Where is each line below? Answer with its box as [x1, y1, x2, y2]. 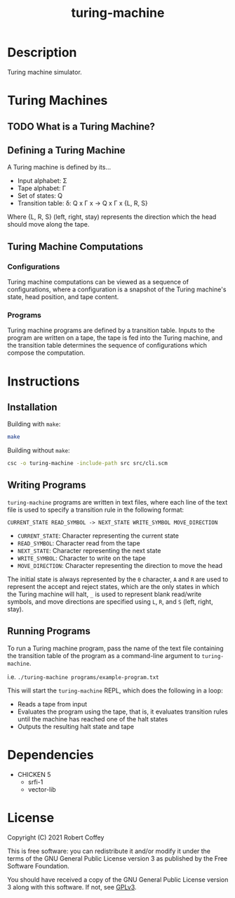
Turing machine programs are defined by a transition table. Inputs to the [7, 326, 215, 335]
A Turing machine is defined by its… [7, 163, 112, 172]
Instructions [7, 373, 80, 389]
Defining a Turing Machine [7, 144, 126, 156]
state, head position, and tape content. [7, 293, 119, 301]
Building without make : [7, 446, 70, 455]
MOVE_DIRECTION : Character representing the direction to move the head [17, 561, 223, 569]
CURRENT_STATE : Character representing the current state [17, 531, 179, 540]
